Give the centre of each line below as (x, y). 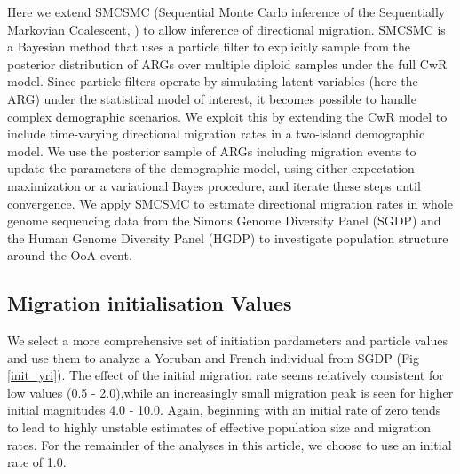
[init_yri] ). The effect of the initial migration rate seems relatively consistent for (226, 375)
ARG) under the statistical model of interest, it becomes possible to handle (212, 98)
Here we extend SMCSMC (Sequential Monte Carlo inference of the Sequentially (226, 12)
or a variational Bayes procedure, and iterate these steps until (253, 185)
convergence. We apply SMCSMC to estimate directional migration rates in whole (230, 203)
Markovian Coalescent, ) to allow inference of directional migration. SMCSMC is (226, 29)
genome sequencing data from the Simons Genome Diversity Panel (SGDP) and (224, 221)
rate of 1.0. (37, 462)
